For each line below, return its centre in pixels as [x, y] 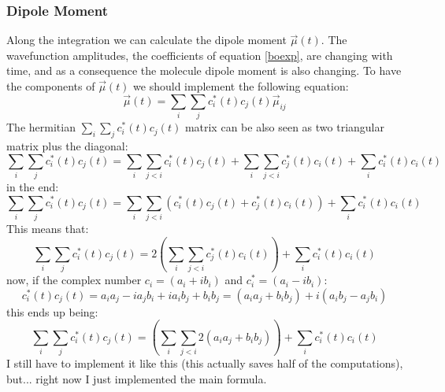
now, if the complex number [74, 280]
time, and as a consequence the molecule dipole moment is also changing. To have [204, 70]
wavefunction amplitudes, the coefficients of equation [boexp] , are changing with [200, 55]
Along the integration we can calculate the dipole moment [146, 40]
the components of [51, 86]
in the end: [33, 186]
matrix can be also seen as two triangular [284, 127]
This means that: [48, 228]
